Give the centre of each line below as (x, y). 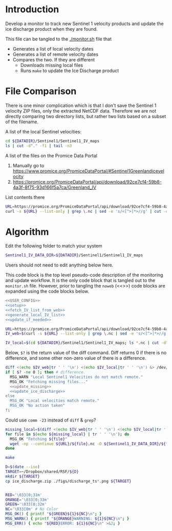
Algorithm (27, 232)
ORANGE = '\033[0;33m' (27, 500)
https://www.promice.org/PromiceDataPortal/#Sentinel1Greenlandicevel (89, 171)
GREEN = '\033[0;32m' (26, 504)
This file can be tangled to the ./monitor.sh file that (58, 39)
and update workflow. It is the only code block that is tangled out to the (80, 280)
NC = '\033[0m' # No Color (32, 509)
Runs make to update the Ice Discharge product (70, 71)
